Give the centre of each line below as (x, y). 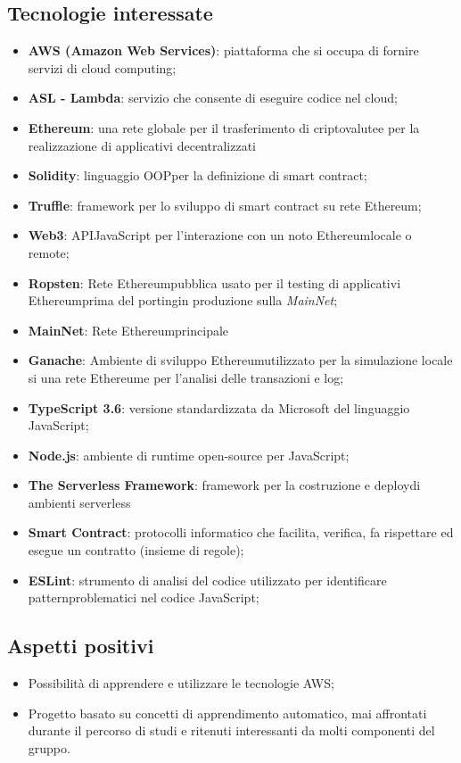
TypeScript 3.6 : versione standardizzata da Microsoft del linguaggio (219, 407)
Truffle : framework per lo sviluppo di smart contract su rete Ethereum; (225, 205)
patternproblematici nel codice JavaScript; (144, 597)
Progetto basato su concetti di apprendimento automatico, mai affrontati (227, 713)
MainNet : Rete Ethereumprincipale (128, 330)
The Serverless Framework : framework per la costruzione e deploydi (224, 485)
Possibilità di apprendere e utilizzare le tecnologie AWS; (181, 683)
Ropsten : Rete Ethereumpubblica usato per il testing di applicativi (214, 282)
